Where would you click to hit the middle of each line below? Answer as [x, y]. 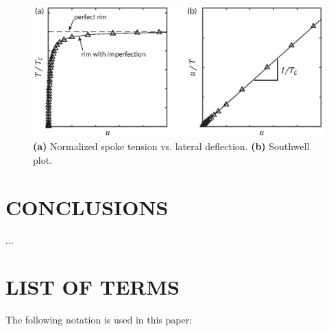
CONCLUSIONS [87, 207]
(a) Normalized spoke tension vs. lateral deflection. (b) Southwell [171, 146]
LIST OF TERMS [93, 287]
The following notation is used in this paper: [99, 320]
